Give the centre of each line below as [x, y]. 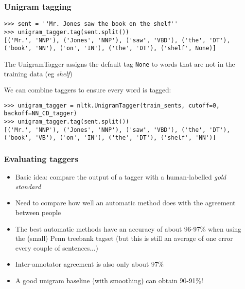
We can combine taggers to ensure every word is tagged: [87, 90]
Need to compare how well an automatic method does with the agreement [125, 203]
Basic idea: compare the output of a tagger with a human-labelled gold [121, 177]
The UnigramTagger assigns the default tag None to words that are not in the [120, 63]
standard [28, 186]
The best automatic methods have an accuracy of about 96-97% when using [128, 228]
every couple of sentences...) [57, 247]
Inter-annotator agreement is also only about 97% [89, 264]
